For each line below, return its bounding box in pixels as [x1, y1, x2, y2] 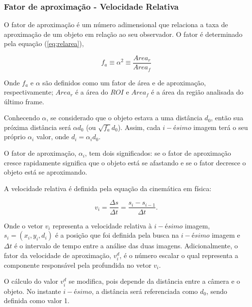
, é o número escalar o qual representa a [119, 250, 238, 260]
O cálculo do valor [4, 276, 58, 286]
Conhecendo [4, 113, 40, 123]
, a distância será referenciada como [91, 286, 198, 296]
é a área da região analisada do [151, 87, 244, 97]
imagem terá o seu [193, 122, 248, 132]
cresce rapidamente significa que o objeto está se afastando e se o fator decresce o [4, 157, 246, 167]
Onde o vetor [4, 220, 43, 230]
